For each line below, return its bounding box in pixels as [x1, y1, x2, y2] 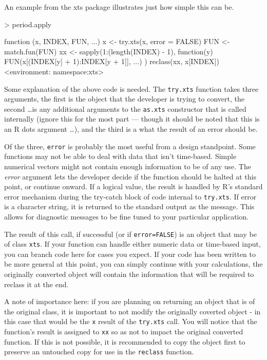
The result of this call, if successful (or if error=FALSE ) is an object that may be [4, 228, 257, 239]
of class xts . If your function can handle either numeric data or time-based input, [4, 238, 261, 249]
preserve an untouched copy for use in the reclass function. [4, 346, 194, 357]
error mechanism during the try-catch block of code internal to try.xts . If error [4, 191, 257, 202]
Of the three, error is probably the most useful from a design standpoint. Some [4, 141, 256, 151]
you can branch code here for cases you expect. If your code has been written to [4, 248, 256, 259]
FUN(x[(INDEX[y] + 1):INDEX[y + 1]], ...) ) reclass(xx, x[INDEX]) [4, 56, 219, 67]
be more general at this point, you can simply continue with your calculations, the [4, 258, 263, 269]
